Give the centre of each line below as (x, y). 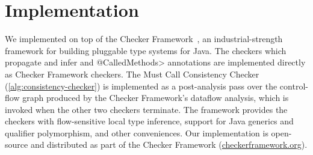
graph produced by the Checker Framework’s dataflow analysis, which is (156, 98)
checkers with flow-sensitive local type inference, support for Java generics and (149, 121)
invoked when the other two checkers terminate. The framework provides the (146, 109)
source (17, 144)
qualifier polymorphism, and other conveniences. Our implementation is (137, 132)
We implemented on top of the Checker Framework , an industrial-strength (144, 39)
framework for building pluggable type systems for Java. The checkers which (146, 50)
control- (294, 86)
